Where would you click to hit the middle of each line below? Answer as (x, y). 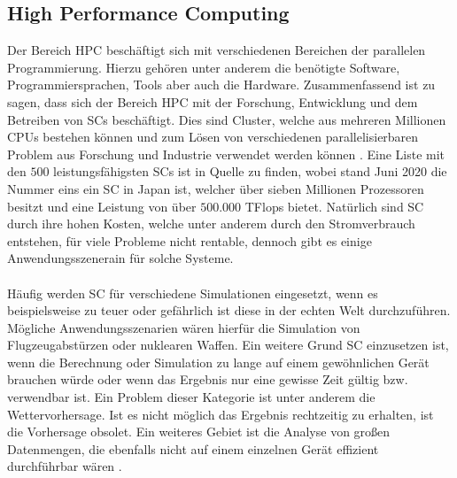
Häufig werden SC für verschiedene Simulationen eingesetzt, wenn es (193, 293)
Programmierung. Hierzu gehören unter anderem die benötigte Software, (204, 67)
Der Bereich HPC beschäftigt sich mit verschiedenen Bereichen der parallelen (217, 50)
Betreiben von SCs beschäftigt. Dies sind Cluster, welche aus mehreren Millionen (227, 119)
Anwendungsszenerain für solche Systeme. (120, 258)
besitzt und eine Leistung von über (102, 206)
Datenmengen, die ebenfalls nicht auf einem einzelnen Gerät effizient (193, 448)
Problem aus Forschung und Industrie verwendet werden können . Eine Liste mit (226, 154)
